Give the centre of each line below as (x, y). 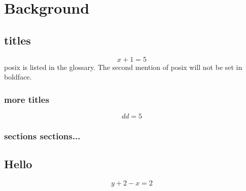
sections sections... (42, 136)
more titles (27, 99)
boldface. (18, 77)
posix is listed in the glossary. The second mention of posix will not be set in (123, 67)
